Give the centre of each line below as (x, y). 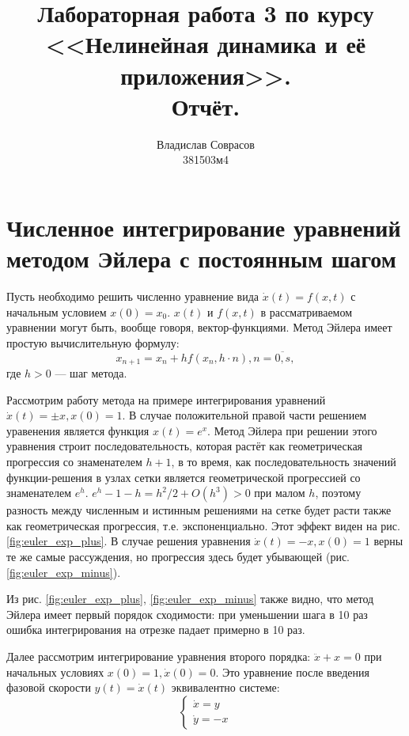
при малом (280, 493)
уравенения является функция (78, 430)
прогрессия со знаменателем (74, 462)
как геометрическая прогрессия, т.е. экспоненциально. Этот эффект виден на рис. (203, 525)
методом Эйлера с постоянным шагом (201, 258)
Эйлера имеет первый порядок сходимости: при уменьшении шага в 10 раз (187, 614)
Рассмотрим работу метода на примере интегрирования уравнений (166, 399)
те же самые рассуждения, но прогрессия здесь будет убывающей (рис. (178, 556)
